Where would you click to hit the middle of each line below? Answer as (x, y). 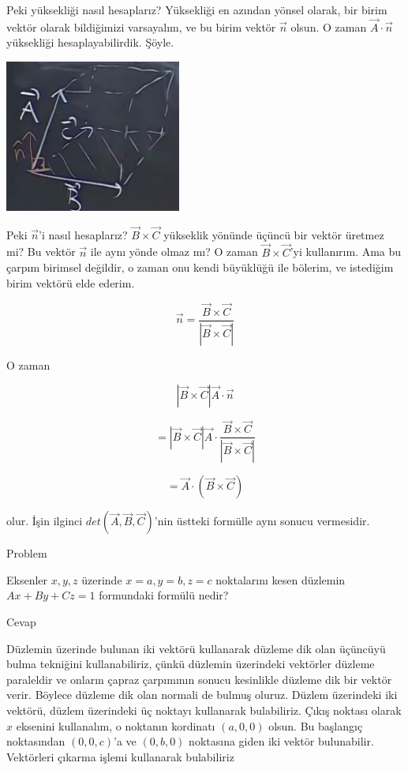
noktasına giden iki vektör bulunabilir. (281, 741)
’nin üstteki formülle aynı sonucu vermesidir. (262, 521)
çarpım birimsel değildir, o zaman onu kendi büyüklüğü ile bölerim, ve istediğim (200, 267)
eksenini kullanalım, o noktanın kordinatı (116, 725)
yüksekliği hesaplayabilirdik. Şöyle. (90, 42)
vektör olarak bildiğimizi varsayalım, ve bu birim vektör (141, 26)
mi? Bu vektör (41, 252)
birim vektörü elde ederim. (71, 282)
